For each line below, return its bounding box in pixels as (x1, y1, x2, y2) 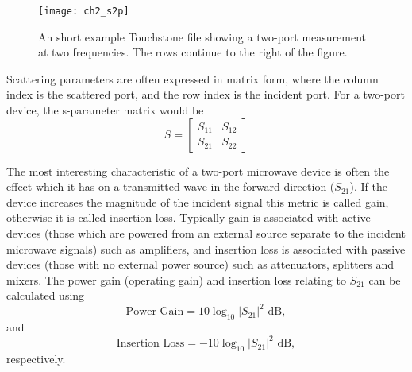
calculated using (6, 287, 85, 304)
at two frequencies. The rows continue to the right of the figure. (38, 44, 348, 60)
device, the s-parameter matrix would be (6, 102, 204, 118)
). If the (349, 178, 387, 195)
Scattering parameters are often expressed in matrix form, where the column (6, 70, 379, 87)
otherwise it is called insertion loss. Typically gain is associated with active (6, 209, 371, 226)
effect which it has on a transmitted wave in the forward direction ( (6, 178, 335, 195)
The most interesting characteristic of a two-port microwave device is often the (6, 162, 390, 179)
